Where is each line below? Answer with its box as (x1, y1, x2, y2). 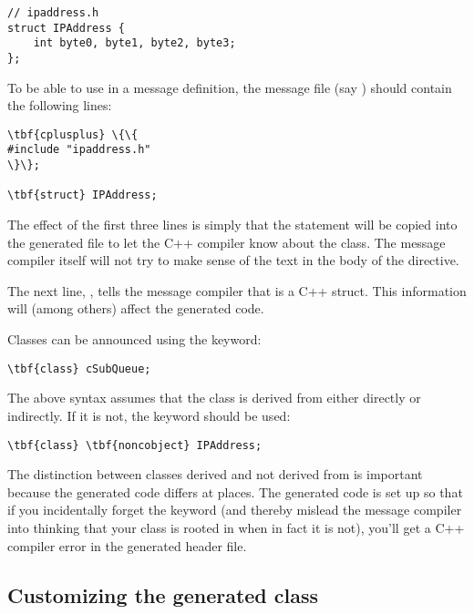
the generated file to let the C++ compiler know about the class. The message (7, 232, 446, 251)
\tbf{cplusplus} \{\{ (7, 128, 139, 141)
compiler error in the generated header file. (7, 536, 247, 555)
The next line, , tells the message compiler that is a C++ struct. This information (7, 281, 467, 300)
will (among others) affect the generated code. (7, 299, 264, 318)
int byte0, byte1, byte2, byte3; (33, 36, 236, 50)
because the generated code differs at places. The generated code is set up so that (7, 482, 463, 501)
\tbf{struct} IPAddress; (7, 189, 158, 202)
